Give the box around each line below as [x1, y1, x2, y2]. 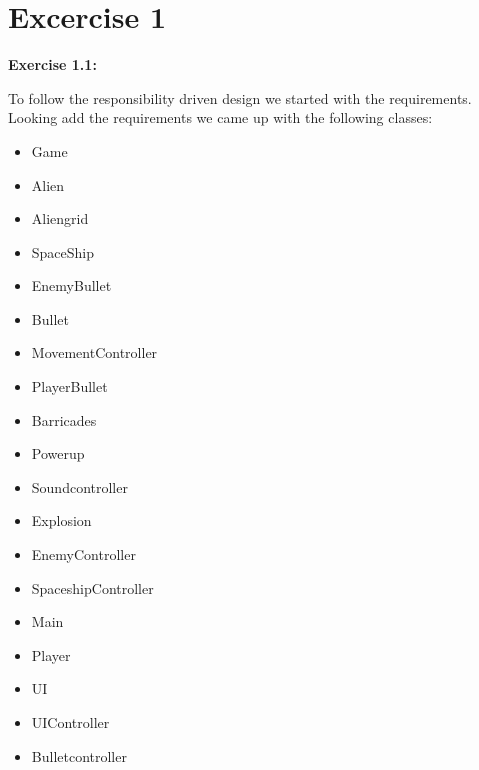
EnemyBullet [31, 275, 112, 296]
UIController [31, 712, 110, 732]
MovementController [31, 342, 158, 363]
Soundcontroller [31, 476, 128, 497]
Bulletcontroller [31, 745, 127, 766]
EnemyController [31, 544, 136, 565]
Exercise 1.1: [8, 54, 97, 75]
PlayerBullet [31, 376, 108, 397]
